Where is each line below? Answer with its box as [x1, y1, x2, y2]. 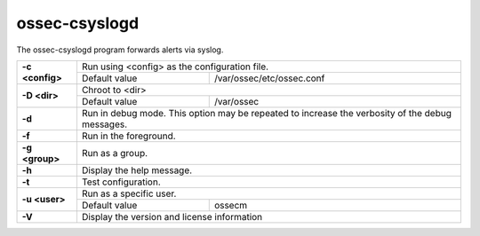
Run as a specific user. [81, 187, 177, 200]
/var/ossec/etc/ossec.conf [213, 72, 325, 84]
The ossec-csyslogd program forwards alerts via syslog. [16, 44, 224, 55]
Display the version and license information [81, 210, 263, 223]
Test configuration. [81, 176, 161, 188]
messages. [81, 118, 128, 130]
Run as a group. [81, 146, 148, 159]
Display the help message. [81, 164, 193, 177]
